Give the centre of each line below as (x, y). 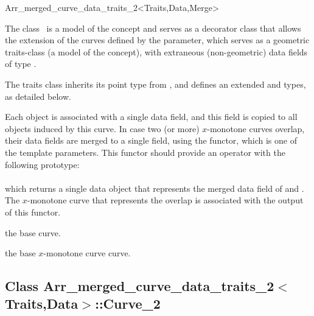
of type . (21, 64)
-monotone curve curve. (87, 253)
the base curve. (33, 232)
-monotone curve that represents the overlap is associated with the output (165, 200)
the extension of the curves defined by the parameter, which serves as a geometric (157, 40)
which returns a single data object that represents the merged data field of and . (155, 188)
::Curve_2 (128, 304)
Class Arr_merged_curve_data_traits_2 (140, 286)
